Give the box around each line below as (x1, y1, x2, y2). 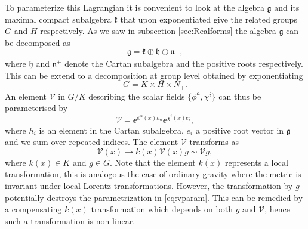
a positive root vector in (195, 123, 284, 136)
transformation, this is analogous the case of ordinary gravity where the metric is (5, 168, 301, 180)
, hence (264, 203, 290, 215)
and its (274, 1, 300, 13)
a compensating (5, 203, 62, 215)
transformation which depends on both (91, 203, 233, 215)
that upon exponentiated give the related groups (120, 13, 297, 25)
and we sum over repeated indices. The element (5, 135, 178, 148)
